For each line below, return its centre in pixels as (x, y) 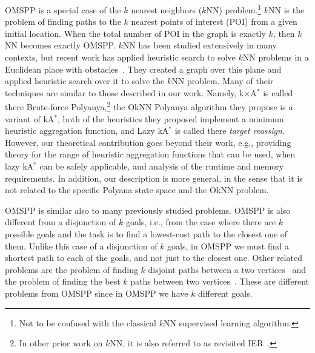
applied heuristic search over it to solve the (85, 81)
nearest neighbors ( (167, 9)
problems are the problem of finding (71, 269)
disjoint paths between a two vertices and (227, 269)
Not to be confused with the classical (88, 322)
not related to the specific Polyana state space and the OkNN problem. (137, 190)
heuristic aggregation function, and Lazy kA (87, 130)
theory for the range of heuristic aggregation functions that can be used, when (150, 154)
